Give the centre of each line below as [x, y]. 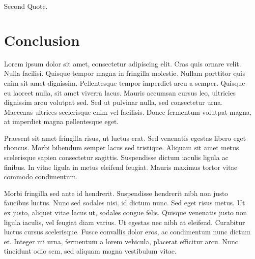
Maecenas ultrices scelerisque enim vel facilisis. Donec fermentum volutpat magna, [128, 112]
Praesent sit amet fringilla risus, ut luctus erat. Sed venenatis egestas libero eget [125, 138]
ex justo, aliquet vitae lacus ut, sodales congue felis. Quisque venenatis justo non [126, 212]
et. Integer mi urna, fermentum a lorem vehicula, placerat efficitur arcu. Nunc [121, 241]
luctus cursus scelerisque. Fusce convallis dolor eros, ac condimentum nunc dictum [127, 232]
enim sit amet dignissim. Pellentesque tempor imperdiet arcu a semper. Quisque [125, 82]
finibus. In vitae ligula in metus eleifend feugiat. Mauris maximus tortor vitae [121, 167]
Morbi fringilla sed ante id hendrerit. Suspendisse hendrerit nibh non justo [116, 193]
